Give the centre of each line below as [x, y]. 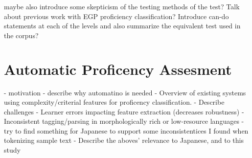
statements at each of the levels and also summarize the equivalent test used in [122, 26]
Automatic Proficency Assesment [118, 69]
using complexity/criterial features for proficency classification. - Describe [114, 102]
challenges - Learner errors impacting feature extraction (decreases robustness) [122, 111]
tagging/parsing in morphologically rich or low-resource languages [140, 121]
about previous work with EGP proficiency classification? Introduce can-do [116, 16]
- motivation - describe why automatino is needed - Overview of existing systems [125, 92]
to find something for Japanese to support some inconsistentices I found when [132, 130]
